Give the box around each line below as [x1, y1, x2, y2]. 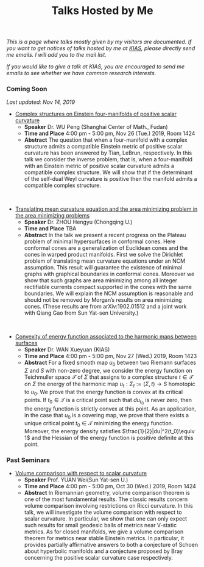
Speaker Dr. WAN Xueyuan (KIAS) [24, 346, 110, 353]
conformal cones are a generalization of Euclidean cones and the [24, 244, 188, 252]
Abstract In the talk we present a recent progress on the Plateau [24, 232, 186, 239]
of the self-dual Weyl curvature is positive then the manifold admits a [24, 175, 197, 183]
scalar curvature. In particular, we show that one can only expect [24, 514, 188, 522]
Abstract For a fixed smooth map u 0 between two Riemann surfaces [24, 359, 197, 368]
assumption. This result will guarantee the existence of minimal [24, 264, 183, 271]
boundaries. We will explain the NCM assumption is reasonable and [24, 290, 194, 297]
